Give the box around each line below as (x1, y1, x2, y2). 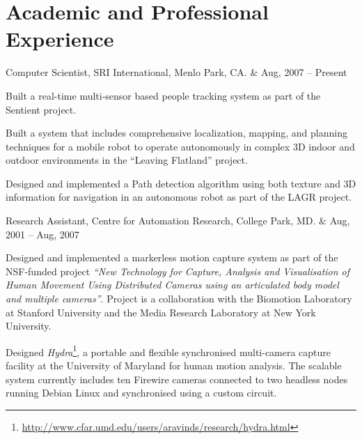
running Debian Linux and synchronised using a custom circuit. (6, 385, 277, 400)
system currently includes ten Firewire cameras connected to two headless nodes (6, 371, 348, 386)
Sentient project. (6, 102, 77, 116)
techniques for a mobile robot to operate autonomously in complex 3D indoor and (6, 139, 355, 153)
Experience (6, 24, 114, 53)
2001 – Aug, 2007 (6, 226, 79, 241)
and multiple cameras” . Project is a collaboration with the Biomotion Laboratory (6, 291, 352, 306)
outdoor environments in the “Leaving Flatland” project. (6, 153, 248, 167)
